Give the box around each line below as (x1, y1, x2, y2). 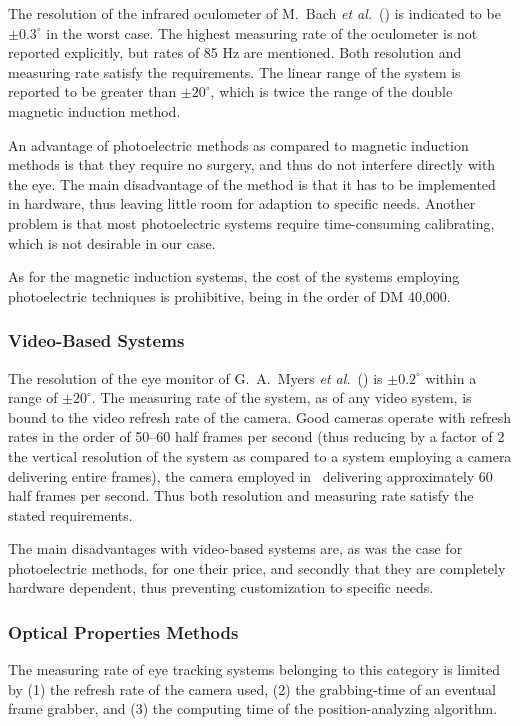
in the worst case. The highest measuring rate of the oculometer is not (46, 22, 478, 43)
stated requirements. (8, 504, 133, 525)
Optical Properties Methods (8, 619, 239, 644)
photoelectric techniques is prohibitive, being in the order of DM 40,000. (8, 285, 451, 306)
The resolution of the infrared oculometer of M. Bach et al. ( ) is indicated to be (8, 3, 501, 23)
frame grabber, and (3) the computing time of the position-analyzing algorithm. (8, 698, 498, 719)
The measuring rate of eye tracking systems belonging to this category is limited (8, 659, 501, 680)
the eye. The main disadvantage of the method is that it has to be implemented (8, 173, 496, 194)
